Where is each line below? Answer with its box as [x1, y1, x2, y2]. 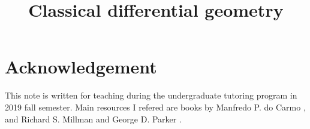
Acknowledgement [5, 54, 157, 79]
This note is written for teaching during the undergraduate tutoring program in [5, 89, 297, 102]
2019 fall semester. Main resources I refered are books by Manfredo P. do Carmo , [5, 100, 306, 113]
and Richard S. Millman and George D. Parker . [5, 112, 182, 125]
